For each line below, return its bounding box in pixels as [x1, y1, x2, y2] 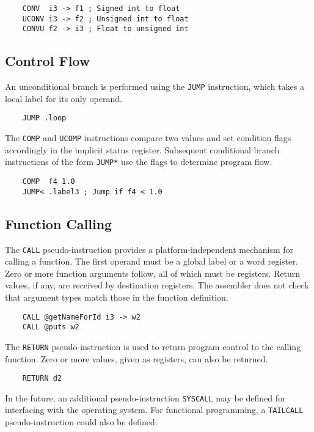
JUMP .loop [22, 114, 67, 123]
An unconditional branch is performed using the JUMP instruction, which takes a [5, 80, 304, 93]
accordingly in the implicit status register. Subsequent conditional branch [5, 143, 280, 156]
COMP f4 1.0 [22, 177, 75, 186]
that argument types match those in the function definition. [5, 290, 228, 303]
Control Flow [5, 51, 90, 70]
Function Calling [5, 214, 112, 233]
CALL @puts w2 [22, 323, 79, 332]
